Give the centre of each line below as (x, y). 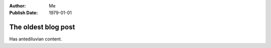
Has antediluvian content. (36, 39)
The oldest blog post (42, 27)
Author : (18, 6)
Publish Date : (24, 13)
